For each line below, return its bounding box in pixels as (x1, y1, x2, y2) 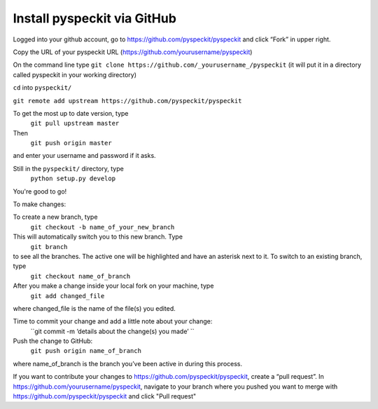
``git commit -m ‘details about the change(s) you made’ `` (30, 327, 195, 335)
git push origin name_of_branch (30, 347, 141, 355)
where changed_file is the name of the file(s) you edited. (13, 304, 176, 312)
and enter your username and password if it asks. (13, 152, 157, 160)
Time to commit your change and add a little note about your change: (13, 317, 213, 326)
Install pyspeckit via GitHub (13, 11, 176, 26)
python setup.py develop (30, 175, 115, 182)
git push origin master (30, 139, 112, 147)
